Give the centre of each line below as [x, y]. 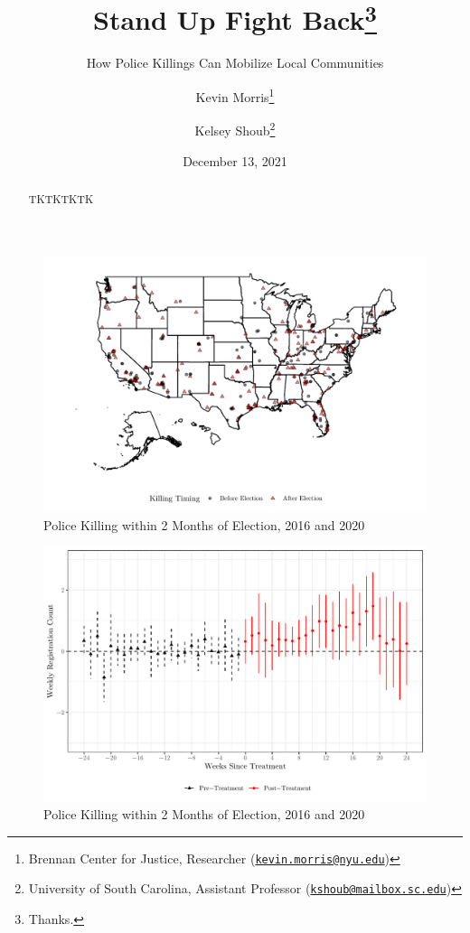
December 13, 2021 [235, 160]
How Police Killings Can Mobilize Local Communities [235, 63]
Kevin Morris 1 [235, 95]
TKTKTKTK [61, 198]
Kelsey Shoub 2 [235, 129]
